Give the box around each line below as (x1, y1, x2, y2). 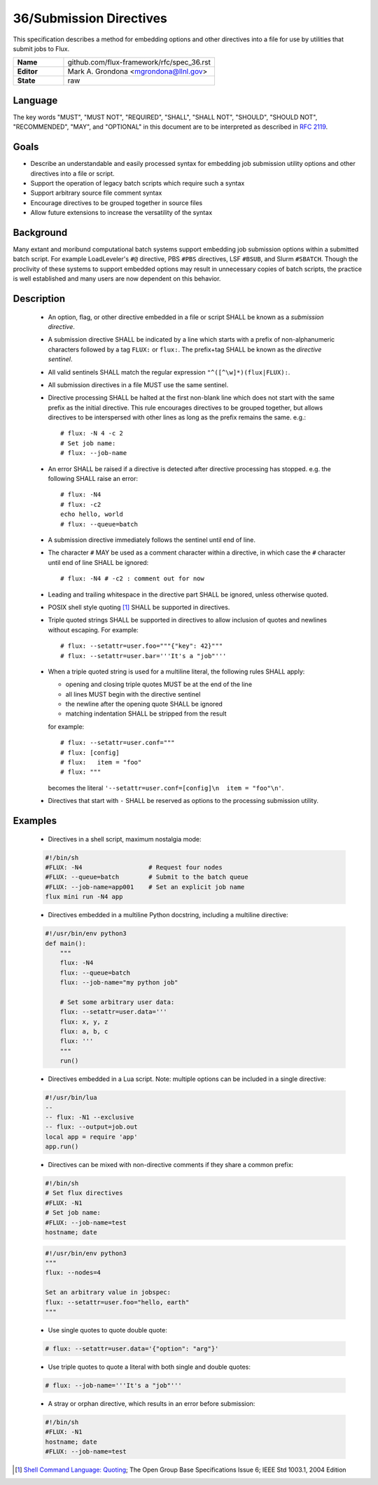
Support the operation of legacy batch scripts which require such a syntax (30, 179, 245, 187)
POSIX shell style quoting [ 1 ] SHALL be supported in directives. (48, 603, 230, 611)
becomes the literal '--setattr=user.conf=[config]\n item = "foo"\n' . (48, 783, 284, 792)
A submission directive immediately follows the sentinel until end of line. (48, 536, 255, 544)
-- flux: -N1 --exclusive (45, 1113, 134, 1121)
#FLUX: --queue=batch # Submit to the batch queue (45, 873, 248, 881)
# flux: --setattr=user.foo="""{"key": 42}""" (60, 642, 223, 650)
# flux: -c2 (60, 501, 101, 508)
